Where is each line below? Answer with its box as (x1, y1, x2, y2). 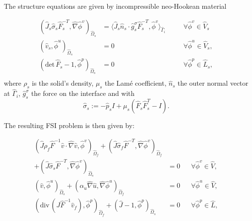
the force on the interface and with (31, 88, 135, 98)
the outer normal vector (177, 78, 249, 88)
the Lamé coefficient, (104, 78, 167, 88)
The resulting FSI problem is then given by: (4, 120, 134, 130)
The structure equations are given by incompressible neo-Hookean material (4, 1, 227, 11)
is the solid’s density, (32, 78, 94, 88)
